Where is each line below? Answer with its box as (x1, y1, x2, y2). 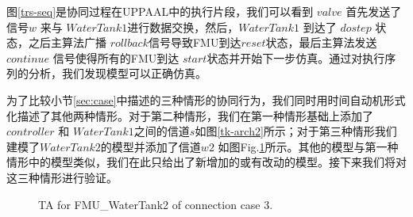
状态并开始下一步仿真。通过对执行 (206, 49, 385, 66)
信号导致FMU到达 (148, 34, 241, 51)
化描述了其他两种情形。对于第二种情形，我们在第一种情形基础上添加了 (6, 107, 373, 124)
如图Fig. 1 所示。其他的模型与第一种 (218, 138, 399, 154)
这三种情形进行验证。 (6, 169, 118, 185)
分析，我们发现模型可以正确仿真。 (28, 65, 206, 82)
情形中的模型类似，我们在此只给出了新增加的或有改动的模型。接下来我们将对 (6, 154, 407, 170)
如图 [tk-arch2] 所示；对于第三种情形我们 (195, 123, 397, 139)
